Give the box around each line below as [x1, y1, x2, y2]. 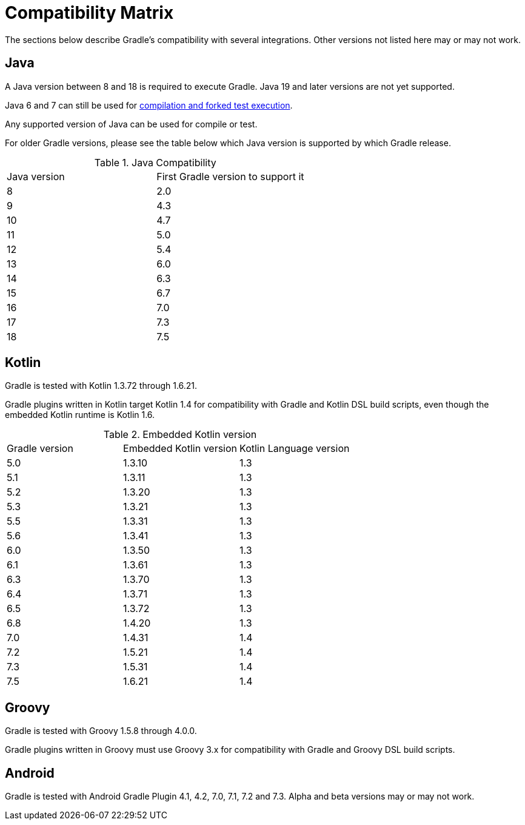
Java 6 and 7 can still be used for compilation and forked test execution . [5, 99, 293, 110]
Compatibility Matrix [5, 2, 174, 23]
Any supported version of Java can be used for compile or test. [5, 118, 258, 129]
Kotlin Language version [239, 442, 350, 455]
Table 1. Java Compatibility [94, 156, 216, 169]
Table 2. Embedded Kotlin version [103, 428, 257, 441]
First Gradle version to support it [156, 170, 304, 183]
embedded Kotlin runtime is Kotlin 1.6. [5, 409, 155, 420]
